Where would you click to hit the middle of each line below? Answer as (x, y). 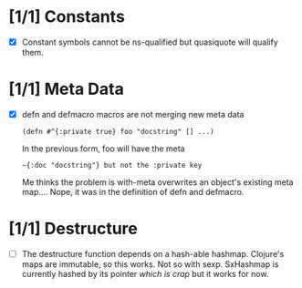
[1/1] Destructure (73, 229)
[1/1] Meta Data (66, 89)
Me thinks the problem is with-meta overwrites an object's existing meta (157, 182)
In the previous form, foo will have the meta (103, 149)
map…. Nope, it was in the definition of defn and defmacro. (133, 192)
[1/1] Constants (67, 17)
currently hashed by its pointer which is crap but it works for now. (145, 274)
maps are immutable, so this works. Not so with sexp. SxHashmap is (150, 264)
